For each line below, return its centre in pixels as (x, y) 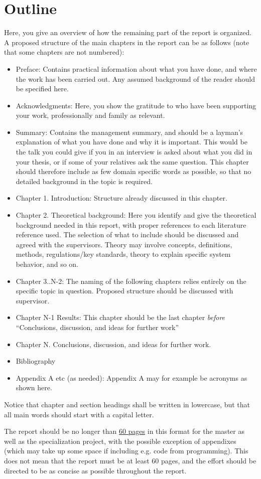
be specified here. (42, 89)
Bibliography (36, 361)
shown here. (34, 387)
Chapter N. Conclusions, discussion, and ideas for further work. (113, 344)
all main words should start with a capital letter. (79, 414)
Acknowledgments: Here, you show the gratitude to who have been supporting (136, 105)
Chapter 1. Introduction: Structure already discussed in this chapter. (121, 198)
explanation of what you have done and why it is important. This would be (132, 142)
